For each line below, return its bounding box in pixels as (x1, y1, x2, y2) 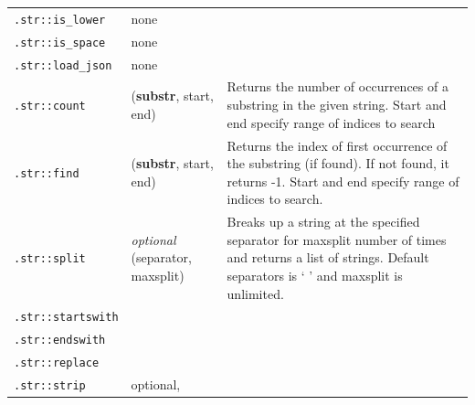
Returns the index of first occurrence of (227, 135, 448, 155)
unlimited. (227, 283, 284, 303)
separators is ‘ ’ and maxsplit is (227, 265, 403, 284)
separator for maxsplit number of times (227, 229, 447, 249)
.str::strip (14, 379, 86, 393)
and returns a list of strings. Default (227, 248, 429, 267)
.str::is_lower (14, 13, 106, 27)
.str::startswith (14, 311, 119, 325)
